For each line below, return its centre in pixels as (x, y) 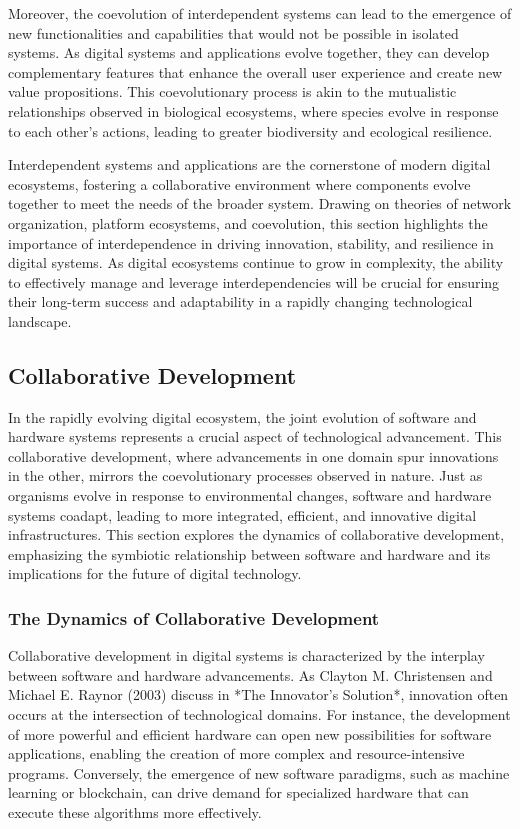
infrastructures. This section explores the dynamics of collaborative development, (256, 534)
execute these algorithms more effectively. (135, 812)
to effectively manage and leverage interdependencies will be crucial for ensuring (254, 281)
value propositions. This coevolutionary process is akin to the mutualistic (232, 91)
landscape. (40, 320)
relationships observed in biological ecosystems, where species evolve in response (253, 110)
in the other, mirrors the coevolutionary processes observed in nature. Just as (245, 475)
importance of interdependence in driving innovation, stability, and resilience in (251, 242)
